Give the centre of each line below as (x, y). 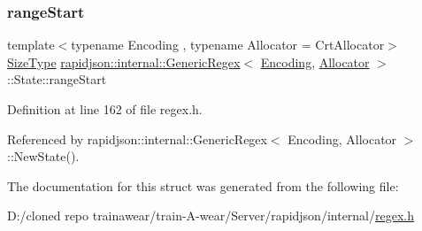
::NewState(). (43, 156)
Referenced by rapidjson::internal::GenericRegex (137, 139)
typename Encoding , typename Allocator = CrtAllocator (228, 45)
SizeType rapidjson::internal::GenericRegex (124, 62)
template (31, 45)
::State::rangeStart (57, 79)
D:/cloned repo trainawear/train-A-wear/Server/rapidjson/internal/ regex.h (211, 216)
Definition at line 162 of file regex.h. (105, 109)
